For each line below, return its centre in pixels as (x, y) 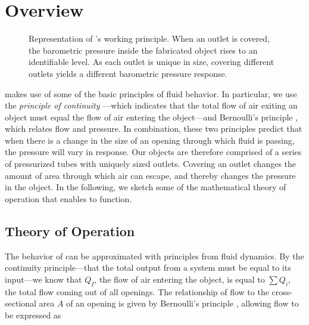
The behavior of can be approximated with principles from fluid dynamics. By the (154, 256)
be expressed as (33, 315)
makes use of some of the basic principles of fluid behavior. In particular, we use (151, 93)
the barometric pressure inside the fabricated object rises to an (143, 50)
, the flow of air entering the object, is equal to (180, 279)
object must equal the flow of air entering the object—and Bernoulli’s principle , (152, 117)
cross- (282, 291)
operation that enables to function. (68, 198)
